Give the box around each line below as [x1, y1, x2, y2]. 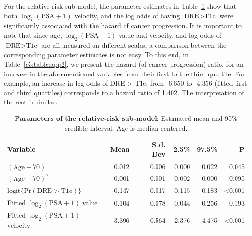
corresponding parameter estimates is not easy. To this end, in [4, 49, 189, 59]
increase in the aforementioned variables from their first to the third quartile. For [4, 68, 245, 78]
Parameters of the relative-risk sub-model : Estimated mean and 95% [15, 113, 237, 123]
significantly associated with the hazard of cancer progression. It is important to [4, 20, 242, 30]
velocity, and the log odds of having [74, 10, 180, 20]
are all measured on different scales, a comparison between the [41, 40, 227, 50]
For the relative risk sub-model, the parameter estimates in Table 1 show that [4, 1, 236, 11]
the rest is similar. [4, 97, 58, 107]
